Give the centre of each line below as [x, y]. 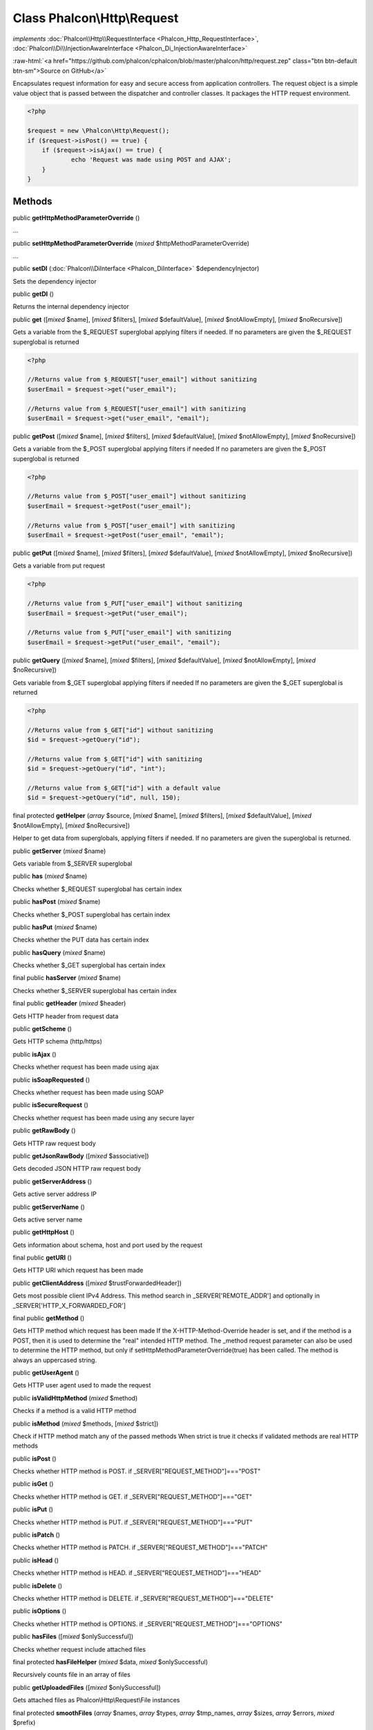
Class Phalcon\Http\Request [96, 18]
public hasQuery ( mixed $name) [59, 952]
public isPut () [33, 1509]
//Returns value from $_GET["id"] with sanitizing [115, 759]
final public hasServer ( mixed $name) [67, 978]
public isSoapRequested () [51, 1080]
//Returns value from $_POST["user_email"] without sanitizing [137, 496]
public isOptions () [40, 1611]
